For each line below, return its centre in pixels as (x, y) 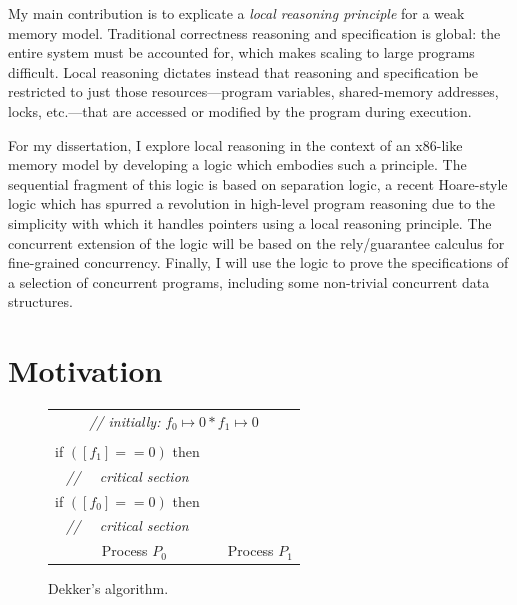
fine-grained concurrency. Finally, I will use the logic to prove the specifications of (258, 262)
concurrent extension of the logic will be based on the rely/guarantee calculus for (256, 242)
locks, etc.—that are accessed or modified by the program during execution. (240, 110)
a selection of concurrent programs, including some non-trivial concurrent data (249, 281)
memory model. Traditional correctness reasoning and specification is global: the (254, 32)
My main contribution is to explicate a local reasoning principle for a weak (236, 13)
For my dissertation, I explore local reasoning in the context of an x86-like (235, 144)
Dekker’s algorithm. (108, 588)
